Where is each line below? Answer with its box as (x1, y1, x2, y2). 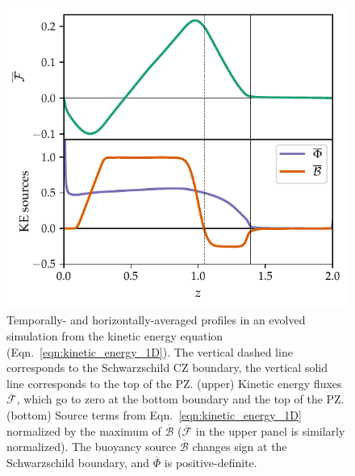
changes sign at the (192, 438, 287, 455)
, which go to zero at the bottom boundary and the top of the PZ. (16, 390, 345, 407)
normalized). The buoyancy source (6, 438, 177, 455)
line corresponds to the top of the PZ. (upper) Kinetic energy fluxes (6, 374, 342, 391)
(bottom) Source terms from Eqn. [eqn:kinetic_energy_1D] (6, 406, 302, 423)
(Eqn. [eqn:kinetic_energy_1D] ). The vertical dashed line (6, 343, 293, 360)
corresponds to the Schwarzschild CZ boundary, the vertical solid (6, 359, 328, 376)
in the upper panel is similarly (195, 422, 345, 439)
